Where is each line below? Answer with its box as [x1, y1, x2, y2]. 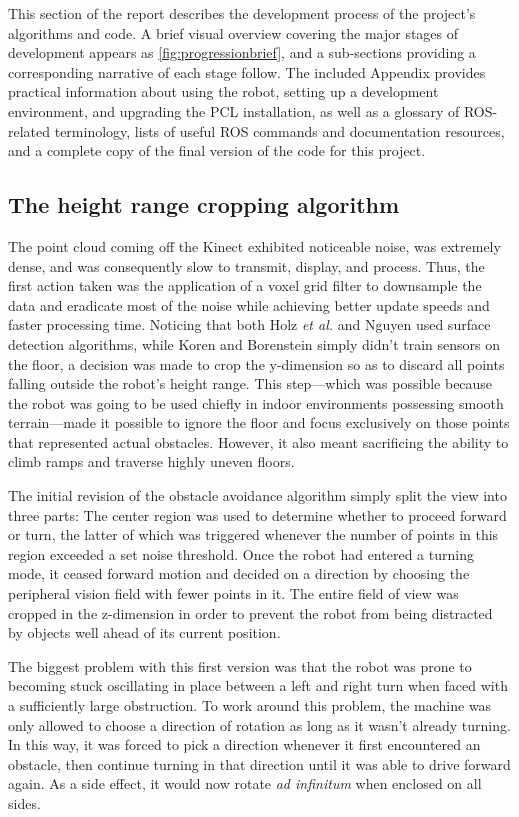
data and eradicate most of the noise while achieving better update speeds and [8, 294, 490, 315]
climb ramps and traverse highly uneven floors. [8, 451, 295, 472]
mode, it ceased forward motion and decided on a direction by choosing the [8, 563, 470, 584]
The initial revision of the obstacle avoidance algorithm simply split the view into [8, 485, 507, 506]
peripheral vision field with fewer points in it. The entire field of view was [8, 583, 459, 604]
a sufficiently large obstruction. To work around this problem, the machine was [8, 695, 492, 716]
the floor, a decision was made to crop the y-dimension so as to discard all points [8, 353, 505, 374]
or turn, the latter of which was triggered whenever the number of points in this [8, 524, 499, 545]
